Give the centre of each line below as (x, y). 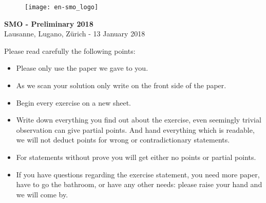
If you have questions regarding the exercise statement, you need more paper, (138, 174)
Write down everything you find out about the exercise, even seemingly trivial (139, 120)
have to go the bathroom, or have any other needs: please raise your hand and (139, 184)
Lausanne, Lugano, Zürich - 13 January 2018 (75, 34)
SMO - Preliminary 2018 (49, 23)
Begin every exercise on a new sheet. (73, 102)
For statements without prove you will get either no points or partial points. (136, 157)
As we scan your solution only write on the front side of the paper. (121, 85)
